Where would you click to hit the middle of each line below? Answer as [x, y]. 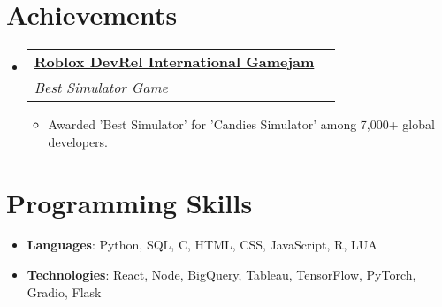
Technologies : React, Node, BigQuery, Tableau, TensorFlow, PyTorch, [221, 275]
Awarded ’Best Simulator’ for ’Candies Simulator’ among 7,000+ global [241, 124]
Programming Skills [130, 202]
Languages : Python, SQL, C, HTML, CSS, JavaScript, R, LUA [202, 245]
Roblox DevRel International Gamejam [174, 62]
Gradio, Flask [64, 292]
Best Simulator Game [101, 88]
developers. [78, 141]
